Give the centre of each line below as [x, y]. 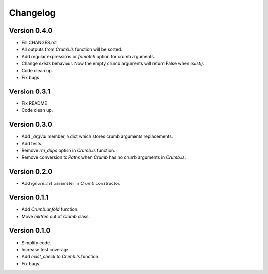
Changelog [32, 13]
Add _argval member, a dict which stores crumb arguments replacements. [97, 136]
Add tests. [32, 143]
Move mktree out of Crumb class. [56, 216]
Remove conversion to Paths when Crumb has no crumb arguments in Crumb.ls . [104, 157]
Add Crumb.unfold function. [50, 209]
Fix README [34, 103]
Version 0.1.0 [30, 230]
